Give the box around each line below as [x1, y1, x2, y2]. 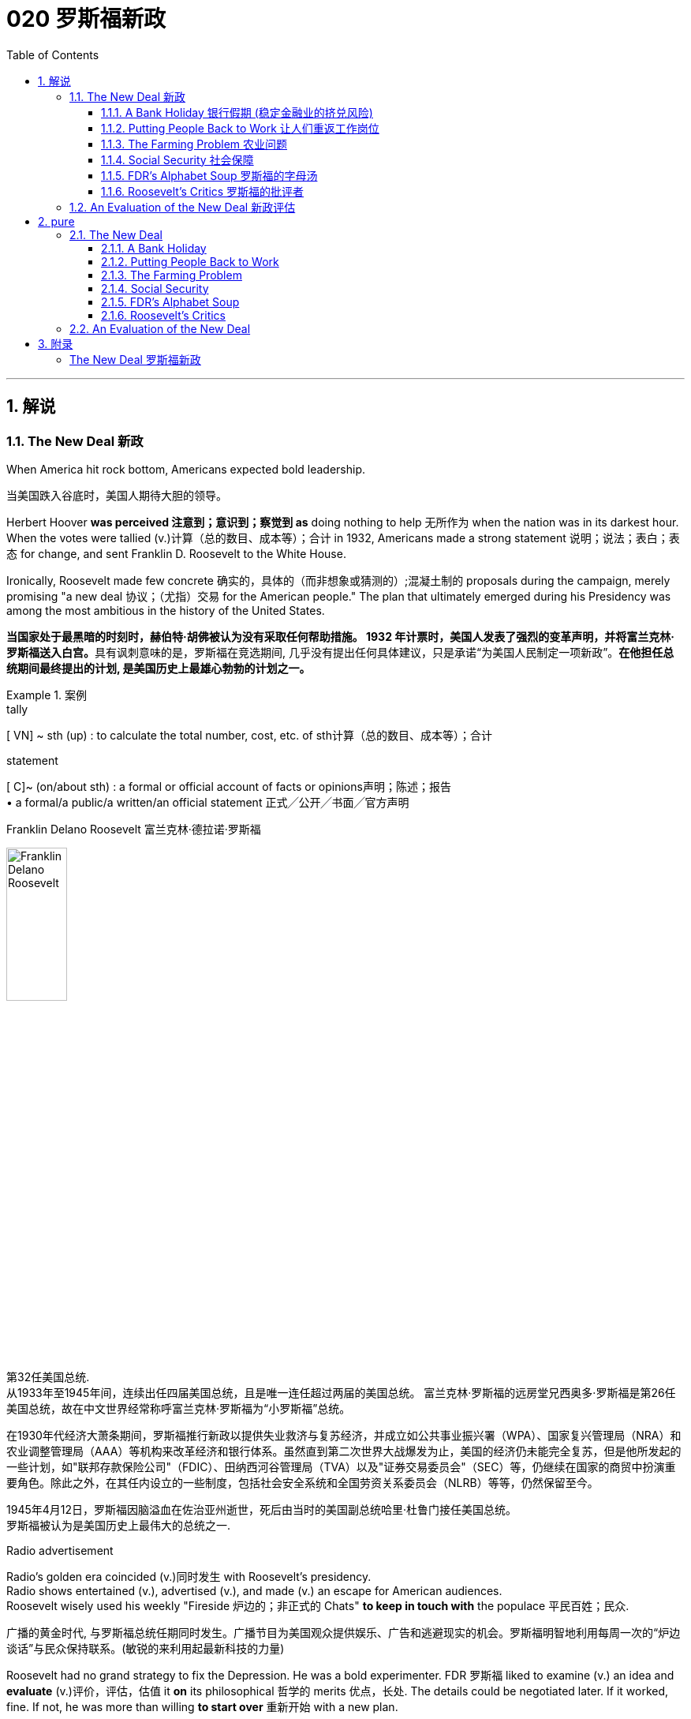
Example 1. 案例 [6, 687, 87, 702]
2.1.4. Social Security [101, 281, 209, 295]
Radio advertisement [6, 1543, 114, 1557]
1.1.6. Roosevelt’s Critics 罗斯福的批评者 [101, 184, 304, 198]
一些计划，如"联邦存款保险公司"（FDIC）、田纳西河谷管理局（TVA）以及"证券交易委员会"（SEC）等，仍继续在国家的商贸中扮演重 [6, 1459, 676, 1474]
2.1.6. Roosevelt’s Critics [101, 308, 226, 322]
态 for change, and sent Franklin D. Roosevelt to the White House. [6, 546, 346, 560]
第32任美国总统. [6, 1369, 90, 1384]
